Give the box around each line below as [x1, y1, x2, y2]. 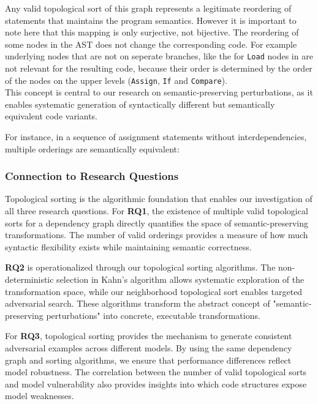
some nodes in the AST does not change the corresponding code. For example [5, 37, 297, 50]
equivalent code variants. [5, 110, 98, 122]
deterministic [5, 273, 54, 286]
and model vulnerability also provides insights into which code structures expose [5, 377, 307, 390]
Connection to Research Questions [5, 168, 179, 184]
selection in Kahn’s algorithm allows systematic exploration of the [56, 273, 305, 286]
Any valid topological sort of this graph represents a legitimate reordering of [5, 2, 292, 14]
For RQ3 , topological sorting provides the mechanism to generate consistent [5, 329, 292, 342]
